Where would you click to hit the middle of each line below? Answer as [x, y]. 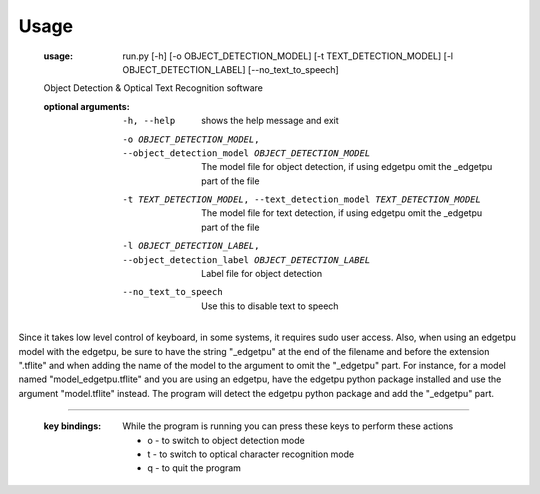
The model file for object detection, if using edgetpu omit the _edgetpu [347, 167]
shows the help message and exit [270, 121]
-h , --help [149, 121]
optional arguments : [86, 106]
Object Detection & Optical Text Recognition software [153, 88]
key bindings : [72, 426]
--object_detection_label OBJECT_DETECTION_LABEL [246, 259]
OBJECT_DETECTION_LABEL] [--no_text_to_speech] [230, 69]
